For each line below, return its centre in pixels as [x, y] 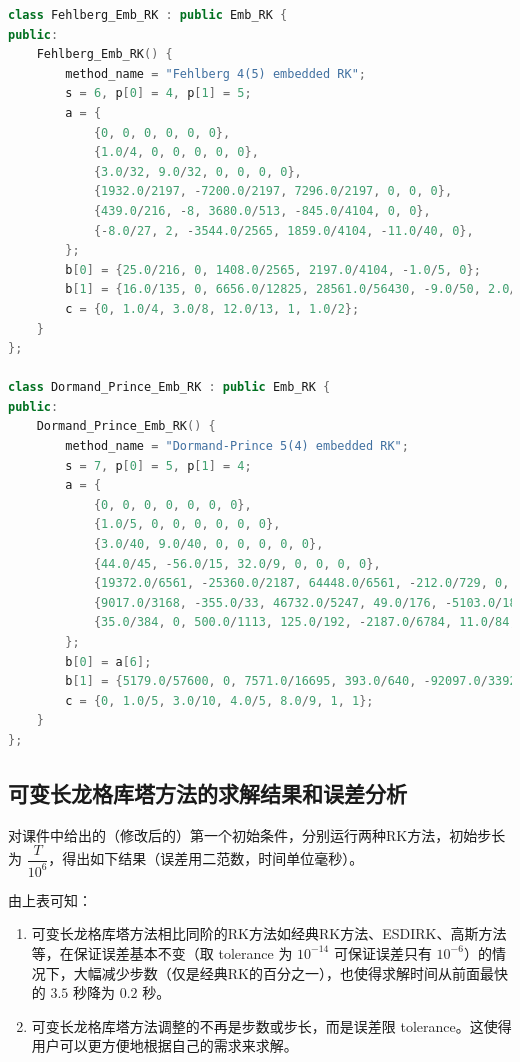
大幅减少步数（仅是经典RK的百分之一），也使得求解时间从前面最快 [290, 972]
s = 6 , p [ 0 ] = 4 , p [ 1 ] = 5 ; [158, 93]
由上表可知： [50, 899]
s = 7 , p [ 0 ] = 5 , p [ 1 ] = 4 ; [158, 465]
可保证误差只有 [382, 952]
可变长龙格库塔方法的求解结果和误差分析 [207, 792]
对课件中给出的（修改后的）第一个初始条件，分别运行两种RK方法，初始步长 [257, 834]
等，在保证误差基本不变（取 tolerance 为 [162, 952]
